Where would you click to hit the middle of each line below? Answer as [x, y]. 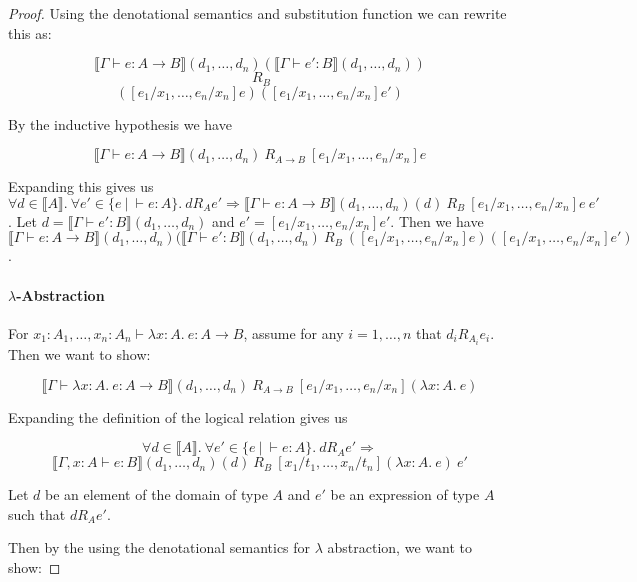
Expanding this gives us [81, 186]
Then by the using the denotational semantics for [159, 547]
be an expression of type [405, 494]
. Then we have [437, 220]
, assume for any [293, 332]
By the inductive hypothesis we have [120, 123]
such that [37, 513]
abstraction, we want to [399, 547]
